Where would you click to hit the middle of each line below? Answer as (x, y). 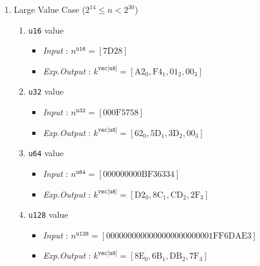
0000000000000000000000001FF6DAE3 (179, 236)
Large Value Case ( (49, 9)
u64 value (46, 153)
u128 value (48, 214)
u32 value (46, 91)
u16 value (46, 30)
